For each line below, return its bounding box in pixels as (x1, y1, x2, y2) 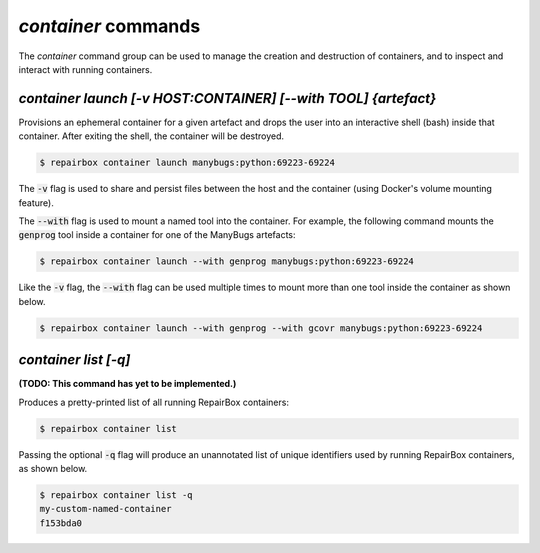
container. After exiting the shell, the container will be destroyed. (18, 130, 285, 142)
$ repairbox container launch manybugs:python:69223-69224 (39, 157, 335, 169)
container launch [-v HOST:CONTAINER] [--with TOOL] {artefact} (18, 90, 437, 107)
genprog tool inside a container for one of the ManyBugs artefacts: (18, 229, 296, 241)
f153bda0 (39, 517, 83, 529)
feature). (18, 196, 54, 209)
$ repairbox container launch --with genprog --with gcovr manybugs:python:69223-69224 (39, 322, 483, 334)
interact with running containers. (18, 63, 153, 75)
